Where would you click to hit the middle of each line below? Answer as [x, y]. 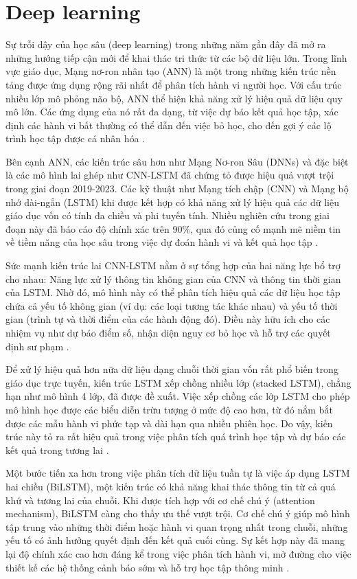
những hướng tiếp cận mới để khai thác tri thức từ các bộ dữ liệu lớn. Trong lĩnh [176, 57]
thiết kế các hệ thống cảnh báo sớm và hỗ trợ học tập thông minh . [148, 567]
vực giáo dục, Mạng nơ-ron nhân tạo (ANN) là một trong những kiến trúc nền [171, 71]
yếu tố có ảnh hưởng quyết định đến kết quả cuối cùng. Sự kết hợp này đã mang [175, 540]
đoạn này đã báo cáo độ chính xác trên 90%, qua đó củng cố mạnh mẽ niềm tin [173, 228]
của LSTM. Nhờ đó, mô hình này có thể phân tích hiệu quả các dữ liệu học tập [173, 292]
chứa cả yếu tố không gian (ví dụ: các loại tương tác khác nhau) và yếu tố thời [172, 305]
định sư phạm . [37, 346]
